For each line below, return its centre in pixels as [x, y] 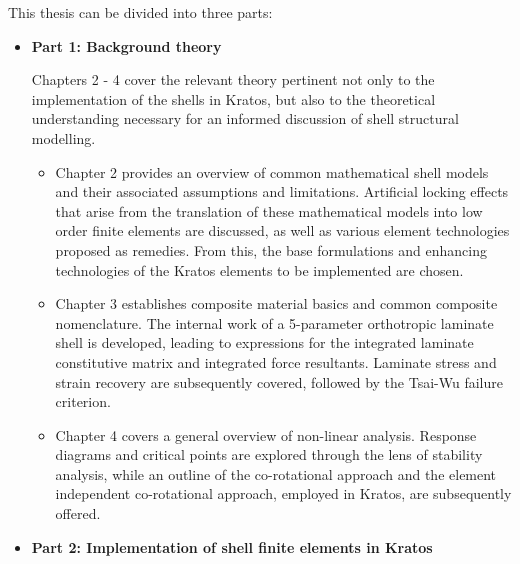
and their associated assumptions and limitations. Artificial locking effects [282, 191]
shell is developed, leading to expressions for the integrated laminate [264, 342]
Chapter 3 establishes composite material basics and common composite [276, 303]
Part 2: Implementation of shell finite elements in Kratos [232, 546]
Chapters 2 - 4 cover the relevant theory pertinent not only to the [233, 79]
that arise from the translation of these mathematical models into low [269, 210]
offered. [78, 513]
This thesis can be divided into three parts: [140, 12]
